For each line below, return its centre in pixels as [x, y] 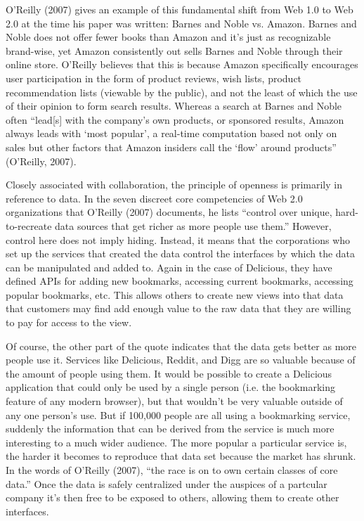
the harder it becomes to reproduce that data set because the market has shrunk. [181, 456]
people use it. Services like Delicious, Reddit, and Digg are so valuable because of [181, 360]
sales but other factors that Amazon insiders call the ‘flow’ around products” [171, 147]
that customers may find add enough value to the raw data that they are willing [178, 308]
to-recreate [29, 225]
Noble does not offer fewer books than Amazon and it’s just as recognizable [168, 37]
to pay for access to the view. [69, 322]
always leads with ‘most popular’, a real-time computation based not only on [171, 133]
